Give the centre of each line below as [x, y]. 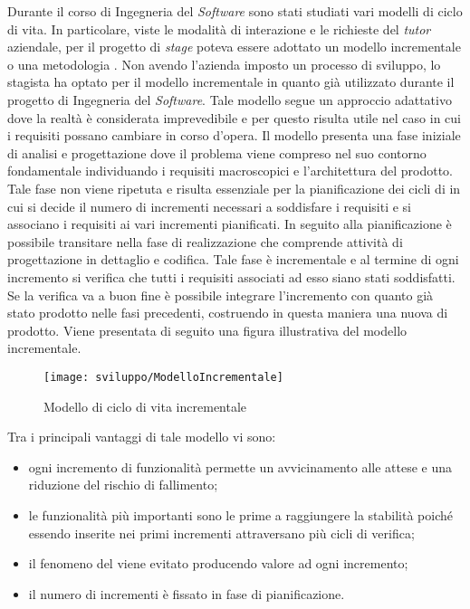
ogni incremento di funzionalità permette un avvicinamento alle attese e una [240, 466]
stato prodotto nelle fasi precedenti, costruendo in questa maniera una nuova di [228, 313]
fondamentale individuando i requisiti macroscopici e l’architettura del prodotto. [230, 171]
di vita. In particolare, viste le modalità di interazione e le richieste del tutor [219, 29]
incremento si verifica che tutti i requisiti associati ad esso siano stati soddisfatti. [231, 276]
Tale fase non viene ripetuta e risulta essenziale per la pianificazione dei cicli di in [234, 188]
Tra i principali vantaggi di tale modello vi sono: [142, 437]
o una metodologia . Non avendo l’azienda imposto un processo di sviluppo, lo [224, 64]
